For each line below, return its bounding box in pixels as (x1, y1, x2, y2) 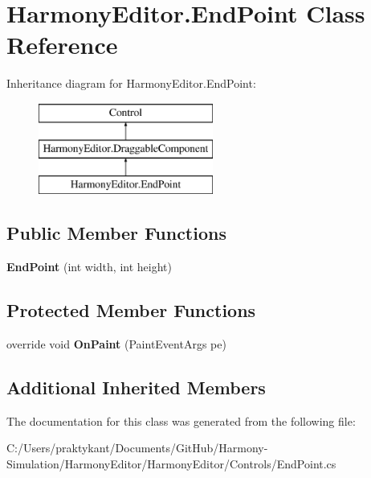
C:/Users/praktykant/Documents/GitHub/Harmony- (6, 439, 268, 456)
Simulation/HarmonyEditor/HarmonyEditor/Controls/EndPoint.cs (6, 455, 336, 472)
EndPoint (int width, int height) (6, 258, 172, 275)
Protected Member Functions (6, 298, 256, 323)
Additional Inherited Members (6, 374, 266, 399)
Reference (6, 28, 118, 61)
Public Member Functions (6, 220, 226, 245)
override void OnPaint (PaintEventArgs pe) (6, 335, 226, 352)
